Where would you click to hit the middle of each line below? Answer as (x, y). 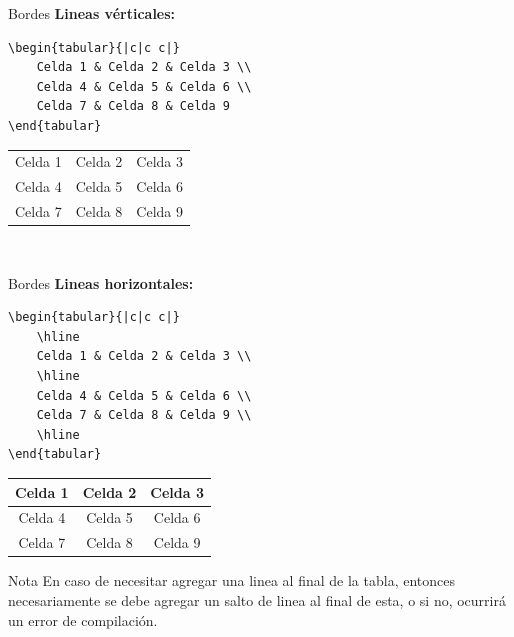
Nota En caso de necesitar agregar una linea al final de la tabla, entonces (231, 580)
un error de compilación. (83, 619)
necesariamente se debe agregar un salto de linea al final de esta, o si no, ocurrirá (257, 599)
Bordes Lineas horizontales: (101, 282)
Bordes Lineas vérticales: (92, 13)
